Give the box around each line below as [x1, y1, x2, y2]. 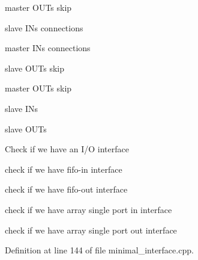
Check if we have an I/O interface [5, 143, 129, 155]
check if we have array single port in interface [5, 203, 172, 215]
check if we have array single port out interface [5, 223, 177, 236]
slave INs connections [5, 21, 83, 34]
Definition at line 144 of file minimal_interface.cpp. [5, 244, 194, 256]
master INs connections [5, 42, 91, 54]
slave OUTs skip [5, 61, 64, 74]
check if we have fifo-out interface [5, 183, 128, 196]
